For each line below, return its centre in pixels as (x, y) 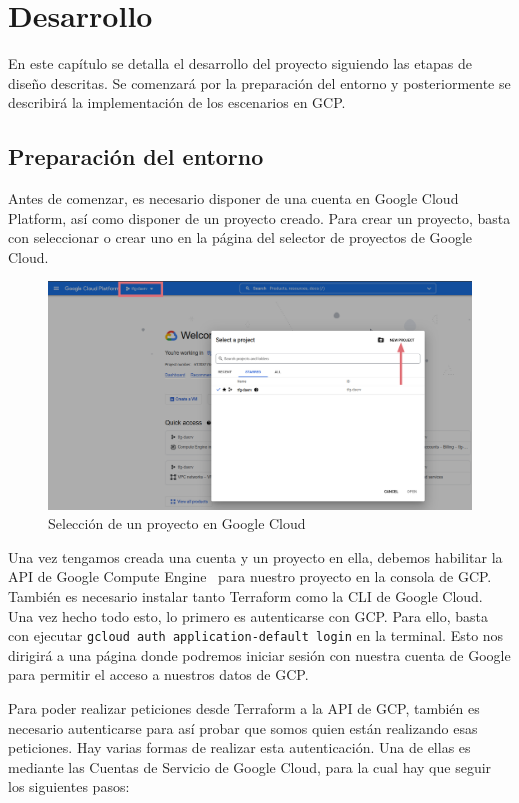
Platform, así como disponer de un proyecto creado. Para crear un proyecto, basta (259, 217)
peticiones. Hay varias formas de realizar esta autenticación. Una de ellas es (239, 747)
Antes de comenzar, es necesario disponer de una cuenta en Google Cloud (233, 198)
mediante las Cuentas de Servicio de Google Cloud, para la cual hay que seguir (250, 766)
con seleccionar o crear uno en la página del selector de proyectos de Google (240, 237)
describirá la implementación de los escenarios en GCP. (177, 102)
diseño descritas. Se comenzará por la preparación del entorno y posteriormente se (259, 82)
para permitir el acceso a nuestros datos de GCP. (158, 674)
